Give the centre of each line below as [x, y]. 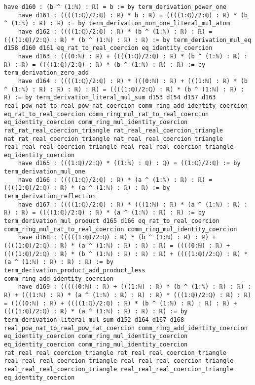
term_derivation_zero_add [46, 73]
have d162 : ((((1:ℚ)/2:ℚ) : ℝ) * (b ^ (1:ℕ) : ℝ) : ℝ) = [115, 31]
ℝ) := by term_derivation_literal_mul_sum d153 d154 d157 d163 [110, 98]
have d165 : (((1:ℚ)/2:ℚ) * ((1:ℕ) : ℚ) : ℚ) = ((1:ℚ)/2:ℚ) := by [129, 163]
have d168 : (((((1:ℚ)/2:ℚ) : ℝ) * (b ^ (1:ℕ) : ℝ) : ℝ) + [117, 237]
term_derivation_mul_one [45, 172]
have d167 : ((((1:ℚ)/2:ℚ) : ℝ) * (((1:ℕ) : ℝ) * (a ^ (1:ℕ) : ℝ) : [133, 204]
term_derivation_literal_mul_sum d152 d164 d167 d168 [94, 320]
